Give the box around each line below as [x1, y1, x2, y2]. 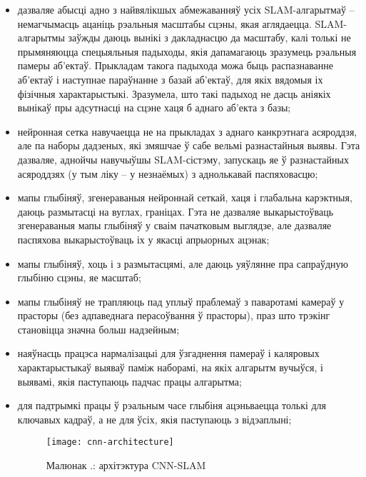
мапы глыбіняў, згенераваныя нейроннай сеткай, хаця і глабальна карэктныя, [17, 190, 352, 205]
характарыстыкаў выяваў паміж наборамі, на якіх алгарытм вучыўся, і [17, 360, 323, 375]
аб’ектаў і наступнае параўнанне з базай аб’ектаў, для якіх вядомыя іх [17, 71, 323, 86]
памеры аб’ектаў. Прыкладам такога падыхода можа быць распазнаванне [17, 58, 333, 73]
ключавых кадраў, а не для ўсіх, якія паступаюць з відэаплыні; [17, 411, 292, 426]
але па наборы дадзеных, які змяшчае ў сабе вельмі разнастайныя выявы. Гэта [17, 138, 360, 153]
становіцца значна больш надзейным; [17, 321, 180, 336]
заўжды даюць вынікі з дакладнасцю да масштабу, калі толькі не [68, 30, 351, 45]
